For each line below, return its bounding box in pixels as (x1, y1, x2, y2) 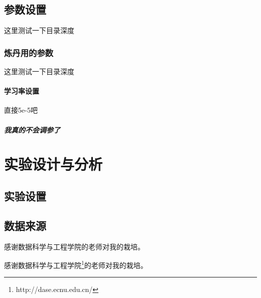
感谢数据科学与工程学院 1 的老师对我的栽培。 (4, 258, 148, 270)
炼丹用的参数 (4, 46, 54, 59)
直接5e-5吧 (4, 105, 38, 115)
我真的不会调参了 (4, 124, 60, 135)
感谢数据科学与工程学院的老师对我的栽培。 (4, 241, 145, 251)
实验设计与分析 (4, 154, 103, 174)
